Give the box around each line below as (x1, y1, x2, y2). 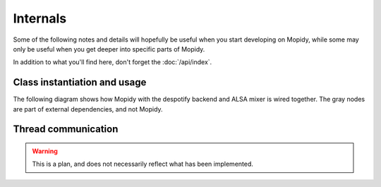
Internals (13, 11, 67, 26)
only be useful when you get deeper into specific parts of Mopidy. (13, 44, 205, 53)
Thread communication (13, 123, 119, 135)
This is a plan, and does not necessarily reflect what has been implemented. (32, 159, 254, 169)
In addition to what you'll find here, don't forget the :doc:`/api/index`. (13, 58, 212, 66)
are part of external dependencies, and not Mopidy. (13, 104, 163, 113)
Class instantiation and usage (13, 76, 147, 88)
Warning (32, 147, 58, 155)
